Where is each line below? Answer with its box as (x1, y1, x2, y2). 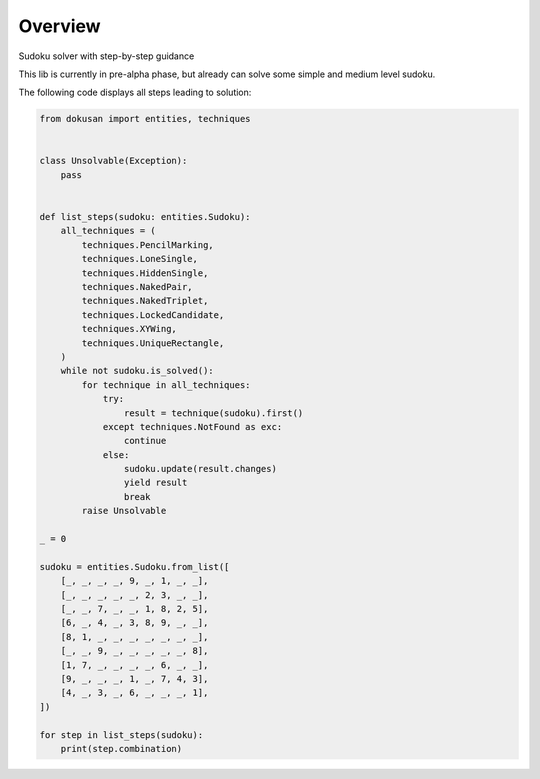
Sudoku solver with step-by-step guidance (18, 50, 195, 62)
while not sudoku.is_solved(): (60, 365, 214, 377)
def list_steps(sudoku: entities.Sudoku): (39, 211, 251, 223)
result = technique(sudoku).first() (123, 407, 304, 419)
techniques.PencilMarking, (81, 239, 214, 250)
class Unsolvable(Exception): (39, 155, 188, 167)
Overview (18, 15, 101, 37)
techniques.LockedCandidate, (81, 309, 225, 320)
